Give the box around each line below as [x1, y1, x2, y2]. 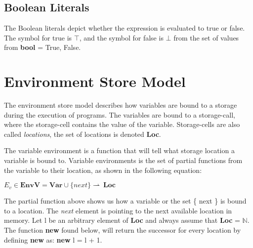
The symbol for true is [4, 32, 72, 42]
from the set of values [173, 32, 239, 42]
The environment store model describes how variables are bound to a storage [4, 100, 237, 110]
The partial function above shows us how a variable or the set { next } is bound [4, 196, 247, 206]
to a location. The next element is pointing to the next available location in [4, 205, 232, 215]
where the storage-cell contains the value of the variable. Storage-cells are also [4, 119, 240, 129]
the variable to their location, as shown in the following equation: [4, 165, 202, 175]
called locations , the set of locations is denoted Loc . [4, 128, 161, 139]
